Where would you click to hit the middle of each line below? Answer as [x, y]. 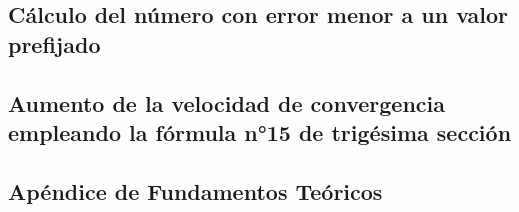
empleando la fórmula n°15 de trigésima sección [260, 131]
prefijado [54, 43]
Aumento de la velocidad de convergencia [226, 102]
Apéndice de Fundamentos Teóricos [195, 190]
